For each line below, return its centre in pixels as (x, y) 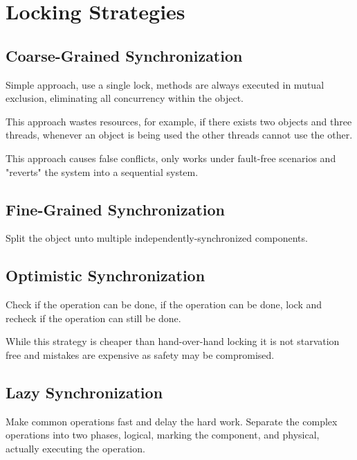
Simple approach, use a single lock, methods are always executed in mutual (165, 84)
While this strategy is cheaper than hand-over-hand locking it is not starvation (173, 341)
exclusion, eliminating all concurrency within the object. (125, 98)
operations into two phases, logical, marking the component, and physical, (163, 435)
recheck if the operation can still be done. (93, 318)
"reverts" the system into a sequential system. (102, 171)
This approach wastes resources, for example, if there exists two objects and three (179, 121)
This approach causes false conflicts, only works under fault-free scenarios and (171, 158)
